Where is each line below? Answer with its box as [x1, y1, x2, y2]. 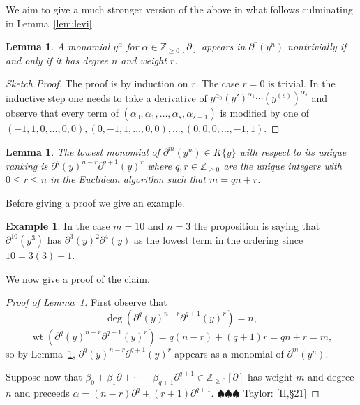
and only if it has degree [6, 52, 108, 67]
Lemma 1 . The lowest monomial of [6, 145, 160, 159]
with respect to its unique [239, 145, 347, 159]
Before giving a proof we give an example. [6, 195, 185, 209]
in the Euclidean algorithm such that [50, 172, 206, 186]
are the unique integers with [223, 158, 342, 172]
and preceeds [15, 385, 70, 400]
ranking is [6, 158, 48, 172]
